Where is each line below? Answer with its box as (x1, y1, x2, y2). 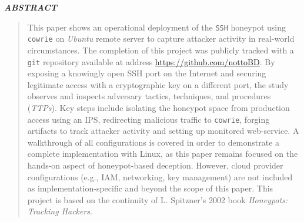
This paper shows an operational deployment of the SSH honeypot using (27, 21, 286, 33)
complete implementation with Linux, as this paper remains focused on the (27, 147, 298, 160)
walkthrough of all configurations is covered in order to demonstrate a (27, 136, 280, 148)
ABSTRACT (4, 1, 57, 13)
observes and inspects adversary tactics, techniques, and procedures (27, 90, 271, 102)
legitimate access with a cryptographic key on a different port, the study (27, 78, 289, 90)
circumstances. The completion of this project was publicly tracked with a (27, 43, 294, 56)
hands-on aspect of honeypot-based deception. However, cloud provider (27, 159, 283, 171)
